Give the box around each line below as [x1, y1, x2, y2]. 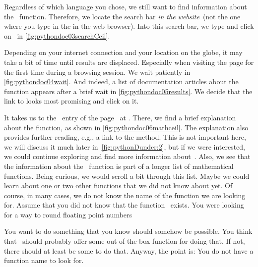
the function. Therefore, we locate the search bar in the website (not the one [4, 11, 241, 21]
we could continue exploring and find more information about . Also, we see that [4, 151, 251, 161]
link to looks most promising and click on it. [4, 96, 139, 106]
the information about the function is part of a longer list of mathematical [4, 160, 234, 171]
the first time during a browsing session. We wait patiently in [4, 66, 191, 77]
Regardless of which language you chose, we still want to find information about [4, 1, 247, 11]
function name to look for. [4, 255, 84, 266]
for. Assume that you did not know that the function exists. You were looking [4, 200, 244, 210]
